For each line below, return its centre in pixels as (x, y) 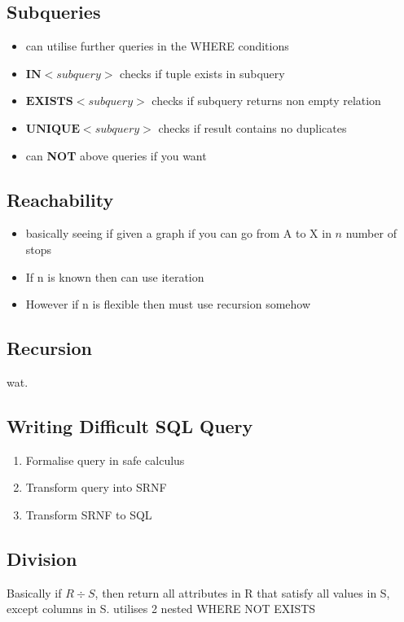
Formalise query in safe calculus (105, 460)
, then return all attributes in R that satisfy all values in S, (242, 592)
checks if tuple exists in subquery (202, 73)
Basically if (34, 592)
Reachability (60, 199)
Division (42, 558)
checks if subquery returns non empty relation (266, 101)
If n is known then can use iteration (115, 276)
